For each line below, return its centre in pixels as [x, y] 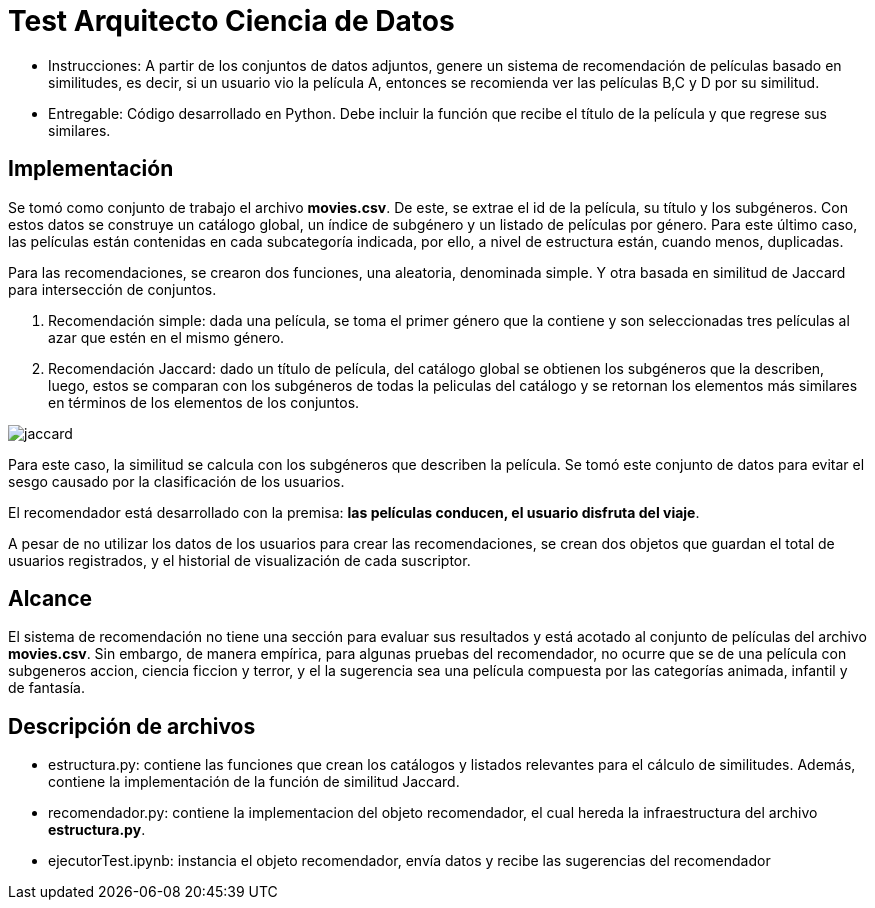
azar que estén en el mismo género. [166, 337]
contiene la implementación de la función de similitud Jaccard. [254, 782]
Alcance [50, 599]
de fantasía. [46, 688]
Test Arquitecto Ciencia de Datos [231, 21]
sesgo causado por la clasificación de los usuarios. [176, 481]
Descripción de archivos [132, 726]
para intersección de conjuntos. [112, 289]
